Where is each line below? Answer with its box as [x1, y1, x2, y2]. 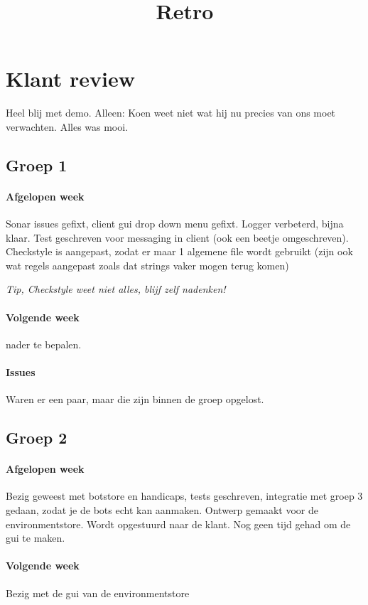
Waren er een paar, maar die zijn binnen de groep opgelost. [6, 392, 264, 407]
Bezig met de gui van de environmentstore [6, 585, 190, 600]
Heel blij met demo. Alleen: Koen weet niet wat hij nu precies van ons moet [6, 105, 336, 120]
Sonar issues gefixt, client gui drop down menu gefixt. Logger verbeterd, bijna [6, 216, 344, 231]
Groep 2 [6, 427, 67, 449]
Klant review [6, 64, 136, 93]
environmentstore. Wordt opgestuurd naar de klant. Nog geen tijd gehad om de [6, 516, 351, 531]
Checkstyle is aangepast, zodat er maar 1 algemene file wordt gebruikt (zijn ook [6, 244, 353, 259]
